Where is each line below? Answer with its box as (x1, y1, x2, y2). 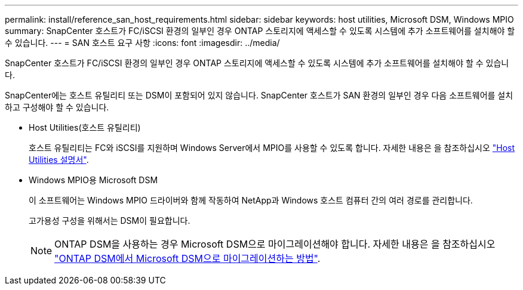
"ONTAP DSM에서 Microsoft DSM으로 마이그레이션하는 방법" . (54, 252, 321, 264)
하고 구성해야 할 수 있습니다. (5, 102, 109, 112)
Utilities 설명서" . (29, 155, 89, 165)
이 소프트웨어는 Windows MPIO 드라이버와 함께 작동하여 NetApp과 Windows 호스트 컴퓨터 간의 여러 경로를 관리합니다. (29, 195, 473, 205)
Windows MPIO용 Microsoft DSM (29, 175, 158, 185)
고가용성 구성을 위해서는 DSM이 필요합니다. (29, 215, 190, 226)
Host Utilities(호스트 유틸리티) (29, 122, 141, 132)
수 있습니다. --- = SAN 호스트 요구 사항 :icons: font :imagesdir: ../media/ (5, 38, 280, 48)
